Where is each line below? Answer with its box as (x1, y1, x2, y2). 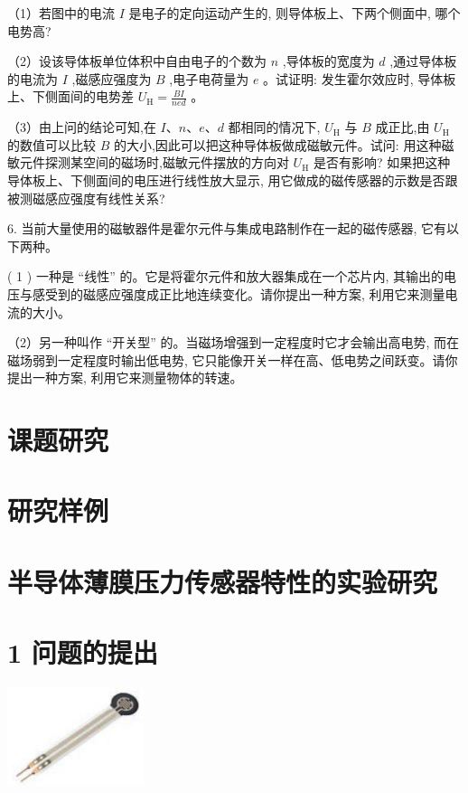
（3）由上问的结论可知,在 (7, 118, 156, 137)
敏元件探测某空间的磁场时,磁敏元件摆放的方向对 (7, 153, 289, 172)
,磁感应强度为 (71, 69, 152, 88)
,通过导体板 (389, 52, 457, 71)
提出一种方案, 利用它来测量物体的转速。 (7, 368, 243, 387)
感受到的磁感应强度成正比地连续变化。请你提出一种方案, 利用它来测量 (32, 284, 445, 303)
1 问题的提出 (7, 634, 158, 671)
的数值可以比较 (7, 135, 96, 154)
